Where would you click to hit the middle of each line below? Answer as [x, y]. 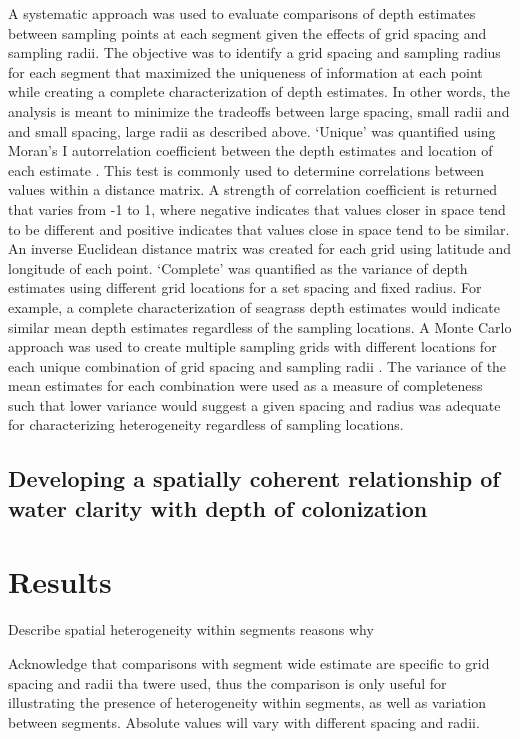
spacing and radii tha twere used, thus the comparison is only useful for [227, 682]
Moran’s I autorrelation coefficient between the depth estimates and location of [250, 150]
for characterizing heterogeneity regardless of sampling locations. [206, 424]
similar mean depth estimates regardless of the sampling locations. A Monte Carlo [260, 326]
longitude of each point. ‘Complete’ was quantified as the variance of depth [238, 267]
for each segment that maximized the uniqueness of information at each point [245, 71]
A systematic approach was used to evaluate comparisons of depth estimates [242, 13]
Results [60, 581]
